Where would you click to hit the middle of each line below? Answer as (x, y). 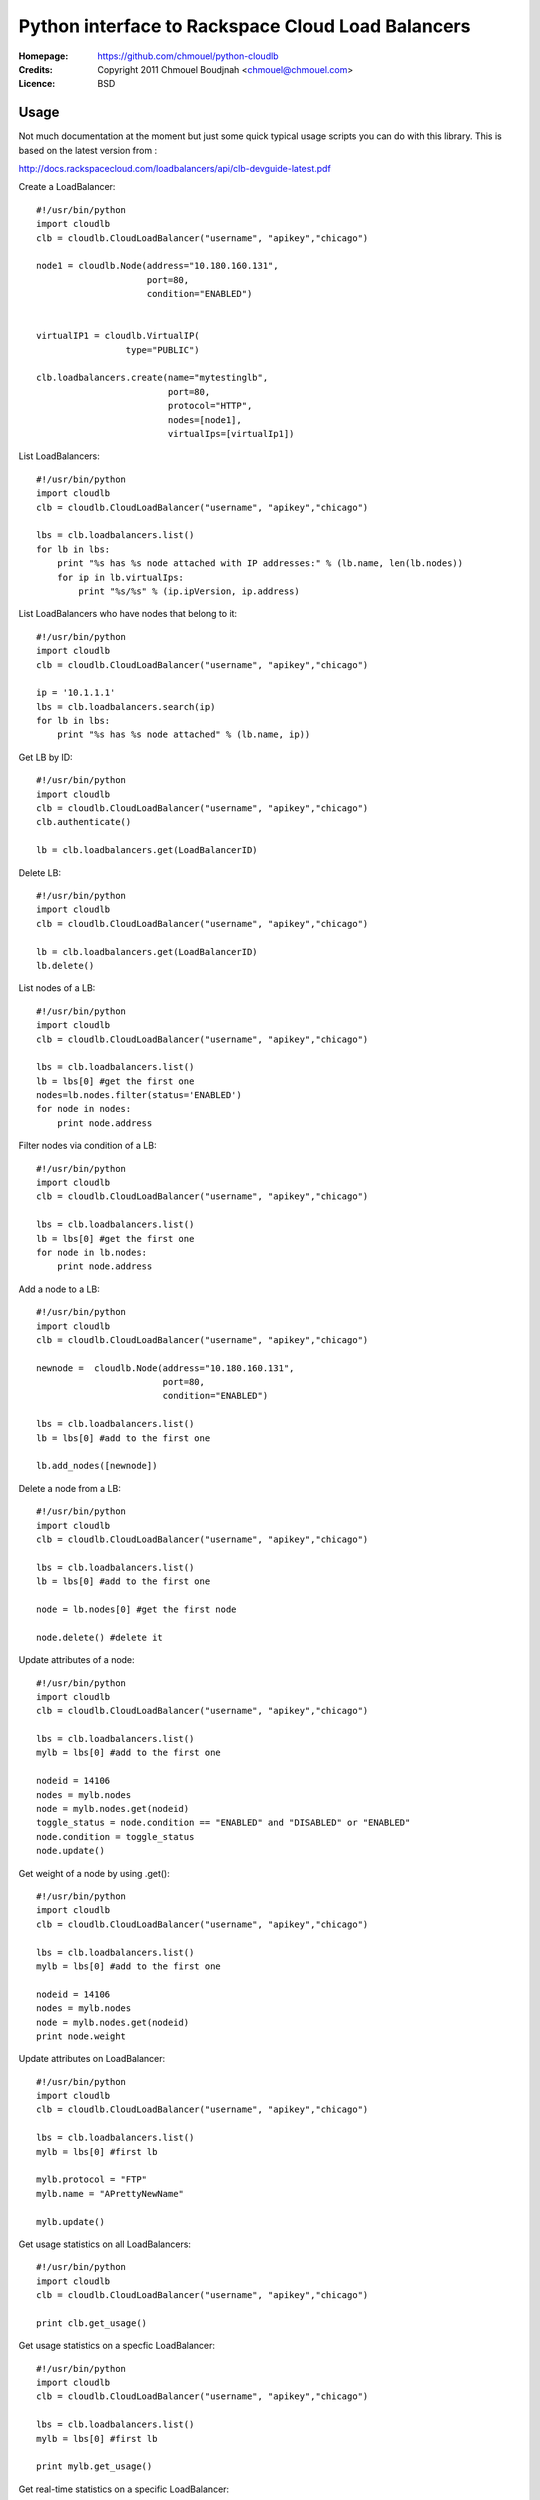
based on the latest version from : (88, 150)
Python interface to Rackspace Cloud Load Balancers (244, 26)
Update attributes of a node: (76, 1660)
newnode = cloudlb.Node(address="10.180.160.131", (165, 1368)
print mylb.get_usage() (94, 2466)
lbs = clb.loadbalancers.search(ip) (126, 706)
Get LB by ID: (46, 757)
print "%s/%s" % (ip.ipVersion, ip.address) (189, 591)
